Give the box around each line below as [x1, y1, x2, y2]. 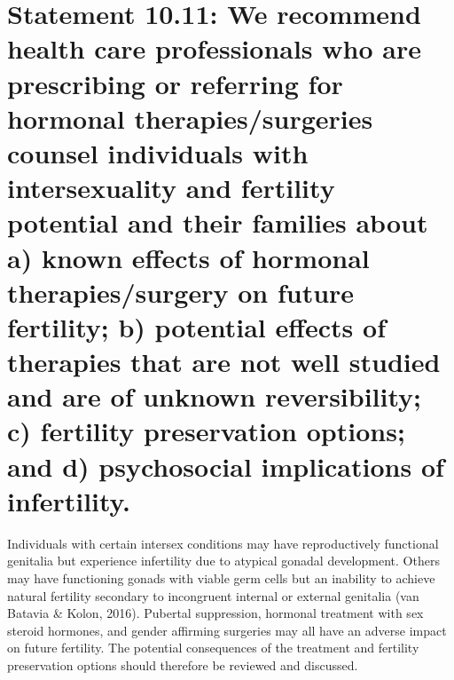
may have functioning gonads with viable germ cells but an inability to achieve [7, 568, 435, 587]
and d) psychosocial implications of [7, 447, 444, 484]
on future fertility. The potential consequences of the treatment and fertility [7, 638, 419, 657]
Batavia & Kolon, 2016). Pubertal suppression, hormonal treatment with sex [7, 604, 424, 622]
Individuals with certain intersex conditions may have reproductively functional [7, 534, 439, 552]
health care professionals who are [7, 30, 421, 67]
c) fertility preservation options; [7, 413, 405, 449]
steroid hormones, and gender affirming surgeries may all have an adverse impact [7, 621, 447, 639]
